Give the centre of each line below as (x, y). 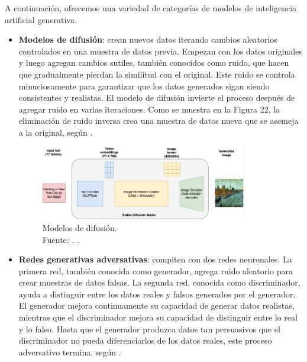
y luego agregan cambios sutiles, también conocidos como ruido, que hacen (154, 63)
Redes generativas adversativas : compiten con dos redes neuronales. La (155, 259)
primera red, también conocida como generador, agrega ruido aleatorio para (156, 270)
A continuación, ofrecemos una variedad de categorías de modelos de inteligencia (151, 8)
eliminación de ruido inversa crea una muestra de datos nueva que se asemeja (159, 121)
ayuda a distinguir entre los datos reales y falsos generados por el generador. (157, 294)
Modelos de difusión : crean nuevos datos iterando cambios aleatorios (148, 39)
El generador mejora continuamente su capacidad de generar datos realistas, (156, 305)
